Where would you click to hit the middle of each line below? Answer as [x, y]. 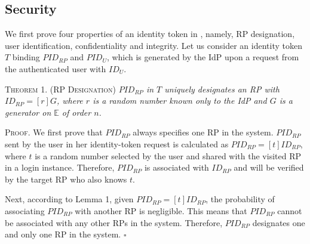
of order [76, 112]
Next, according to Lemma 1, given [69, 199]
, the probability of [240, 199]
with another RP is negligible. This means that [161, 210]
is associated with [177, 167]
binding [26, 57]
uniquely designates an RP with [222, 89]
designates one [279, 222]
